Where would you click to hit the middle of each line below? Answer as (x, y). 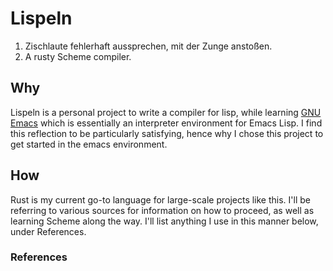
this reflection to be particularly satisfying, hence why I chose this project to (167, 133)
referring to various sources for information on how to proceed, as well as (162, 210)
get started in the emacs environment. (89, 144)
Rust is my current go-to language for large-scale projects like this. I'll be (160, 199)
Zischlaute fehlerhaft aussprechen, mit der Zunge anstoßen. (148, 46)
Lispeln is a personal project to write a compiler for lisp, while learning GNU (166, 112)
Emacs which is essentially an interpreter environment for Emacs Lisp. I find (166, 123)
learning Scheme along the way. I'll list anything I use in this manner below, (164, 221)
